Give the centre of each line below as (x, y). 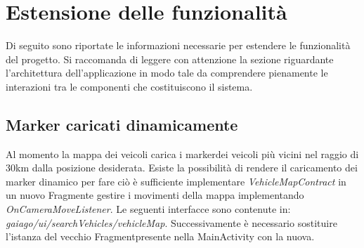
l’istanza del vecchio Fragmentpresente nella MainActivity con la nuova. (160, 236)
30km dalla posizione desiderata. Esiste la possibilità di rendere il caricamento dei (182, 168)
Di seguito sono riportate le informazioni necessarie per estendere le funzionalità (178, 45)
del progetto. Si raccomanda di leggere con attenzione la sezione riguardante (170, 59)
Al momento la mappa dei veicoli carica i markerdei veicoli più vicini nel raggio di (182, 154)
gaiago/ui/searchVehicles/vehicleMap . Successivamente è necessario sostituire (171, 222)
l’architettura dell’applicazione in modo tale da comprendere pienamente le (167, 73)
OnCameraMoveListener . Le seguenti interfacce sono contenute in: (148, 209)
